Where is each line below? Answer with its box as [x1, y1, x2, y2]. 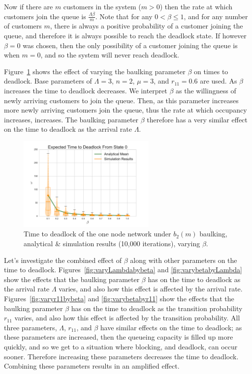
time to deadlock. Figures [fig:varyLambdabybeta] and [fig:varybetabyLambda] [4, 264, 242, 275]
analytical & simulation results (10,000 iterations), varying [24, 238, 200, 249]
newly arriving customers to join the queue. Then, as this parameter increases [4, 95, 239, 105]
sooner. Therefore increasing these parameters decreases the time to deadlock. [4, 351, 239, 361]
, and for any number [184, 11, 248, 21]
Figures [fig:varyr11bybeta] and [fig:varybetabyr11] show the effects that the [4, 293, 234, 303]
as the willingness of [176, 85, 236, 95]
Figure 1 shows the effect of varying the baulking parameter [4, 66, 186, 76]
